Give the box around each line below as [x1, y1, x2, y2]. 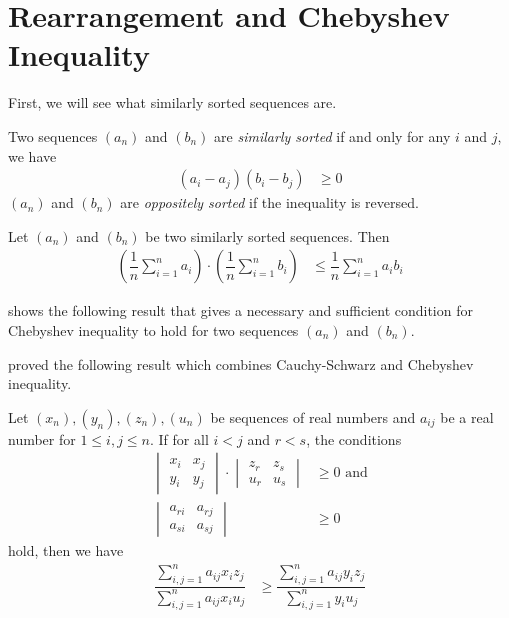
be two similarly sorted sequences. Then [145, 225, 390, 246]
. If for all [150, 428, 209, 449]
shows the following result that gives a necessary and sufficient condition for [8, 300, 473, 321]
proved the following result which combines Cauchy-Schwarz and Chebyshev [8, 353, 474, 374]
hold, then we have [8, 540, 124, 561]
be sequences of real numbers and [210, 406, 416, 427]
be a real [440, 406, 494, 427]
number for [8, 428, 76, 449]
